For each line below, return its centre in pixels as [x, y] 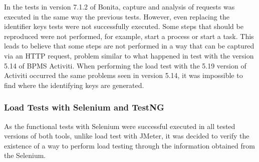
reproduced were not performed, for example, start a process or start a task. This [129, 36]
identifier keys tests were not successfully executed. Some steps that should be [124, 26]
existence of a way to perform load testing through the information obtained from [129, 145]
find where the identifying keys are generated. [74, 85]
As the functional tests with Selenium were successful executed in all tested [120, 126]
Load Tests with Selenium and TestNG [84, 107]
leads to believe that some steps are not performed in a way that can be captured [129, 46]
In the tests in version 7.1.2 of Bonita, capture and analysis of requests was [119, 6]
